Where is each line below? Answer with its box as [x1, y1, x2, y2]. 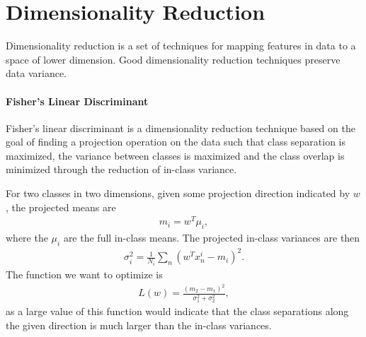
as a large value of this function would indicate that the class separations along [6, 304, 349, 319]
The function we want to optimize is [6, 266, 163, 281]
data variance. [6, 66, 67, 81]
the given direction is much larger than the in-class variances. [6, 317, 272, 332]
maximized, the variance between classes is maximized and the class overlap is [6, 148, 345, 162]
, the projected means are [6, 199, 116, 214]
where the [6, 230, 48, 245]
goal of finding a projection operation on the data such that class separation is [6, 134, 346, 149]
